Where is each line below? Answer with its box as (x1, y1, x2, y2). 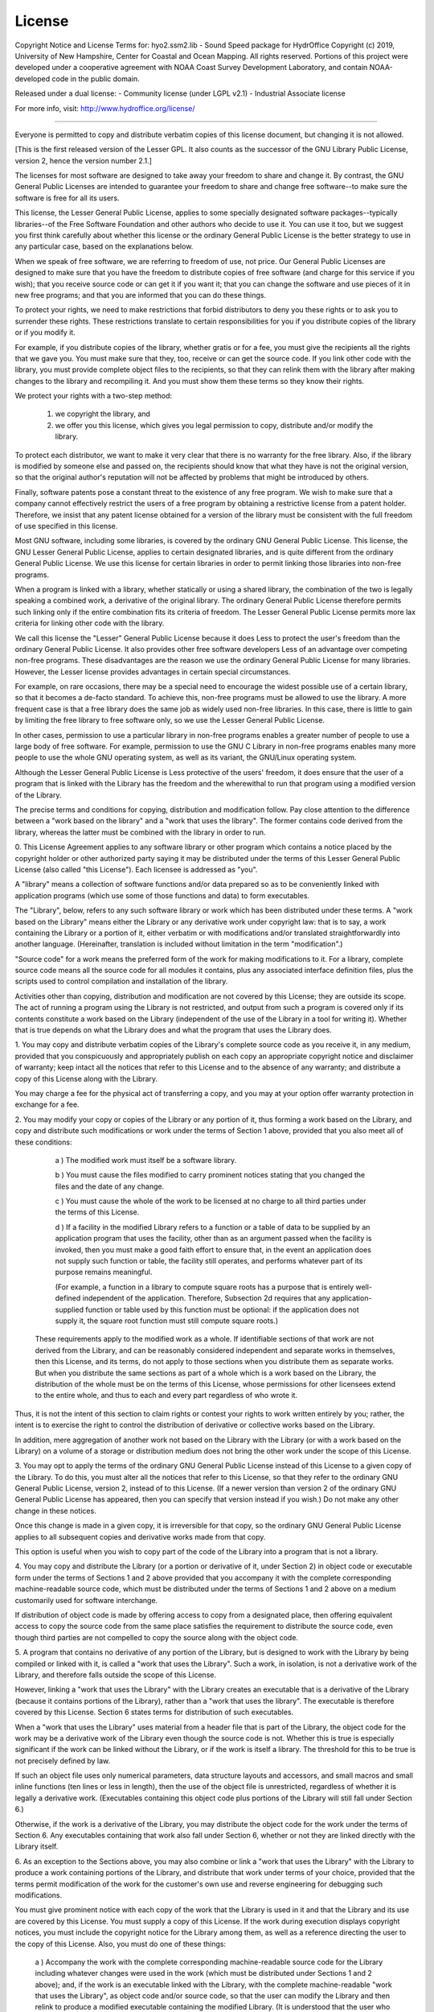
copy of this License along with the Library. (14, 1074, 158, 1083)
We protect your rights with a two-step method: (14, 391, 173, 401)
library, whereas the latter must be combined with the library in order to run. (14, 827, 266, 837)
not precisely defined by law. (14, 1755, 111, 1766)
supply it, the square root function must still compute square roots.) (55, 1316, 279, 1326)
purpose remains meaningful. (55, 1268, 153, 1277)
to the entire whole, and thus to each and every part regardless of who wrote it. (35, 1391, 297, 1400)
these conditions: (14, 1137, 72, 1147)
